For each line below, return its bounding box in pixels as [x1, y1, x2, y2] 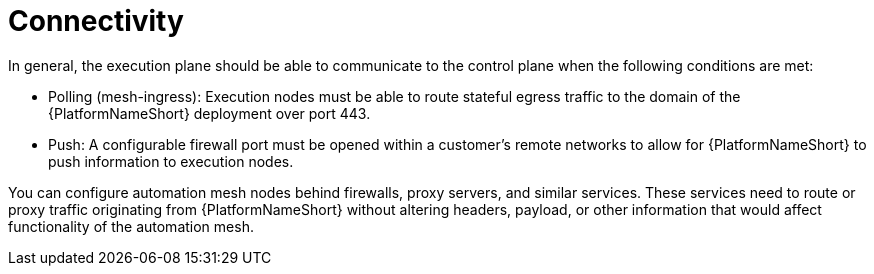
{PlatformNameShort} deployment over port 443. [48, 104, 371, 122]
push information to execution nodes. [48, 152, 294, 170]
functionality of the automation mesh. [8, 217, 254, 235]
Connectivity [8, 4, 184, 38]
